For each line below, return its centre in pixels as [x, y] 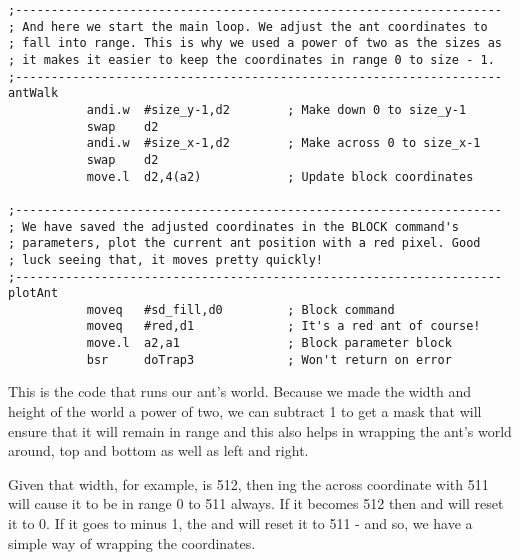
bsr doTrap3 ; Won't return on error [269, 359]
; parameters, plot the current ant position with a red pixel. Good [244, 243]
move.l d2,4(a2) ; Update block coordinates [280, 176]
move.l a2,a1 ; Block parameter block [269, 343]
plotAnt [33, 293]
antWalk [33, 93]
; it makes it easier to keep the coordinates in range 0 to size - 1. [251, 59]
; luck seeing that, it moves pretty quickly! [165, 259]
